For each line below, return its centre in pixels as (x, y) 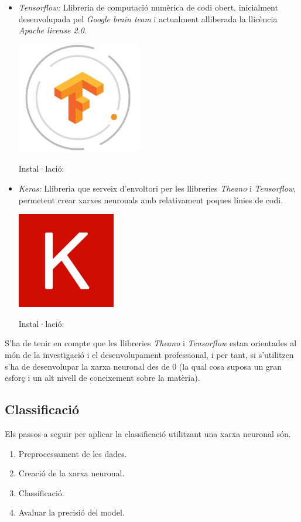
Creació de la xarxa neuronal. (71, 473)
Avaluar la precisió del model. (71, 512)
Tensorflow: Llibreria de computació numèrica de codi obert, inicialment (148, 7)
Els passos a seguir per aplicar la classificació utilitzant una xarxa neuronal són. (148, 433)
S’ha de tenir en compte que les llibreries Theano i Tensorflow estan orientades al (151, 343)
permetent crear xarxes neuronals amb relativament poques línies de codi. (151, 199)
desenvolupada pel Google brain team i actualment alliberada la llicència (148, 18)
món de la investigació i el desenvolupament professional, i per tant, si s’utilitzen (149, 354)
